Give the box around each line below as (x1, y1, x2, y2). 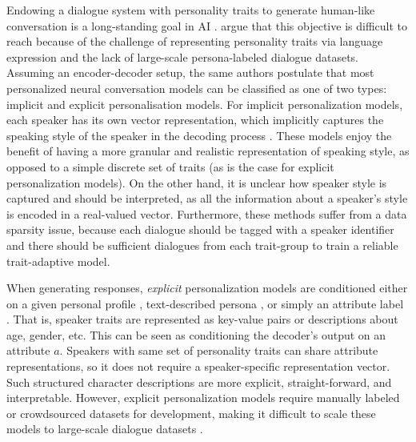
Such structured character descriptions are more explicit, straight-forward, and (6, 373, 392, 390)
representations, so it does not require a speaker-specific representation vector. (6, 358, 390, 375)
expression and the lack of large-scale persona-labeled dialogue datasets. (6, 48, 359, 65)
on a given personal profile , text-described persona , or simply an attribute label (6, 295, 404, 311)
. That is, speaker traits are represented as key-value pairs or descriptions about (6, 311, 398, 327)
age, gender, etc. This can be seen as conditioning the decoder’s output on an (6, 326, 386, 343)
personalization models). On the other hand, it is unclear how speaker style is (6, 174, 387, 191)
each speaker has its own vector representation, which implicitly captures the (6, 111, 384, 128)
